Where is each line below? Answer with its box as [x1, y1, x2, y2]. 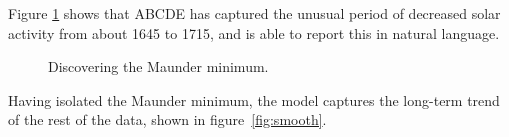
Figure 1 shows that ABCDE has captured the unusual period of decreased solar [8, 3, 501, 23]
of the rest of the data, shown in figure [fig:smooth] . [8, 109, 327, 130]
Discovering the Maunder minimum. [48, 56, 269, 77]
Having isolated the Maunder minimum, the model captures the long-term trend [8, 89, 500, 110]
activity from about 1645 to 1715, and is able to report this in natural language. [8, 22, 500, 43]
